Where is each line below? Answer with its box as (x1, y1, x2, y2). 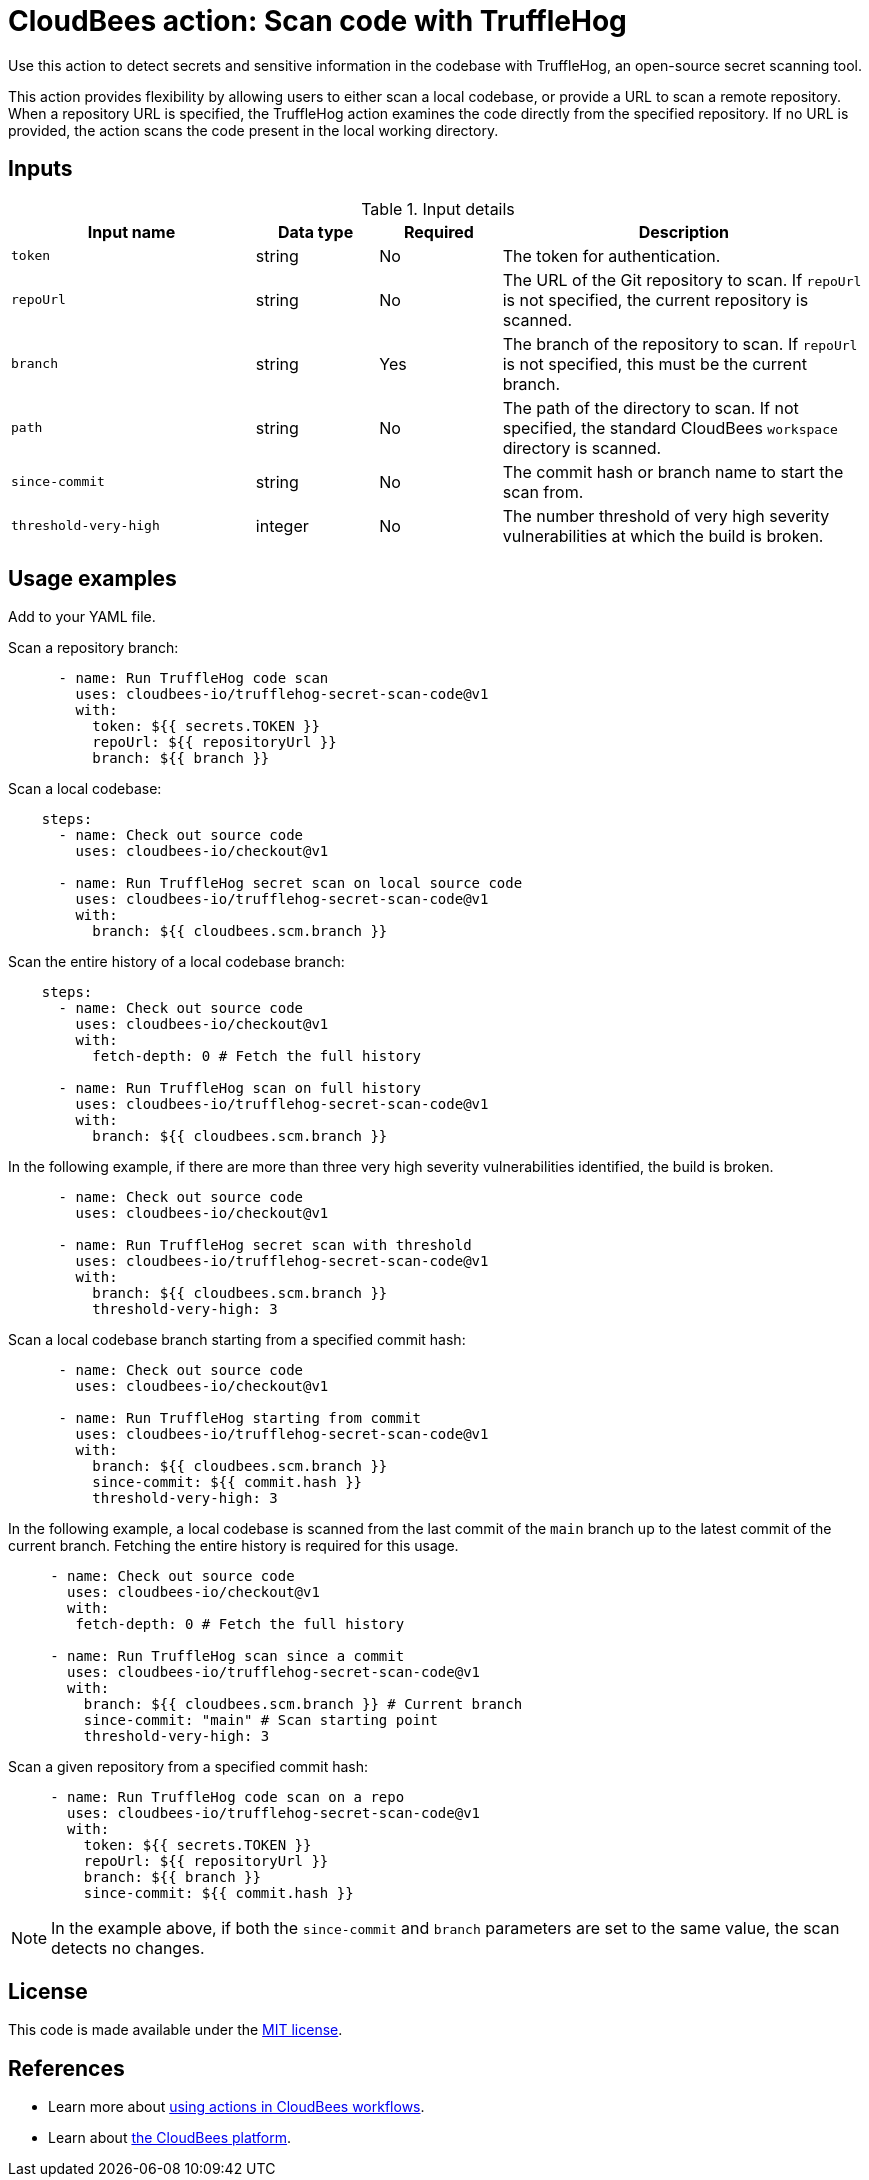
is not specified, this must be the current (502, 353, 807, 374)
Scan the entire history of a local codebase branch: (8, 953, 345, 971)
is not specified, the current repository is (502, 289, 809, 310)
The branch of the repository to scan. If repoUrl (502, 333, 858, 354)
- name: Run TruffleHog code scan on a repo (50, 1789, 405, 1806)
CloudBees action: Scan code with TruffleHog (8, 4, 627, 38)
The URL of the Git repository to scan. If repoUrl (502, 269, 862, 290)
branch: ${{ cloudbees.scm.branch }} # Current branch (83, 1696, 523, 1713)
